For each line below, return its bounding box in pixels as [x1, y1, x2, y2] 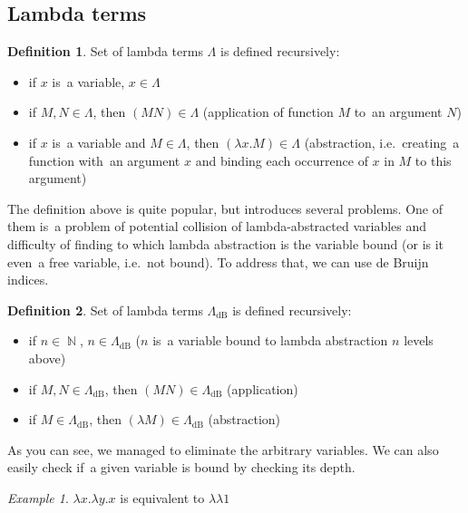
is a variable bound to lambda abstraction [152, 331, 388, 350]
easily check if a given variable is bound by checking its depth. [7, 458, 356, 477]
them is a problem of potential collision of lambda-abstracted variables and [7, 217, 427, 236]
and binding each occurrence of [195, 150, 368, 169]
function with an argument [28, 150, 180, 169]
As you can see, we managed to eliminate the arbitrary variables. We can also [7, 440, 439, 459]
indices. [7, 270, 49, 289]
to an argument [354, 102, 443, 121]
